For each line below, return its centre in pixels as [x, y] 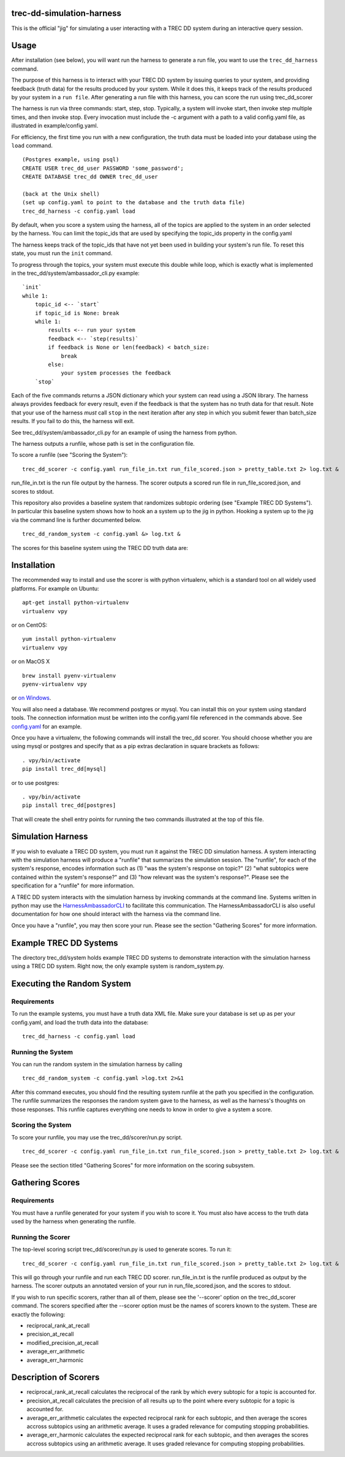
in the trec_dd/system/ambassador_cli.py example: [76, 273]
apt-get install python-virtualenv [76, 603]
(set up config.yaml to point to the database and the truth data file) [134, 203]
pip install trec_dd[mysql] [64, 769]
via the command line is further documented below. [76, 520]
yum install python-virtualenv [69, 639]
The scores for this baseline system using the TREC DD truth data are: [100, 548]
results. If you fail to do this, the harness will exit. [73, 421]
